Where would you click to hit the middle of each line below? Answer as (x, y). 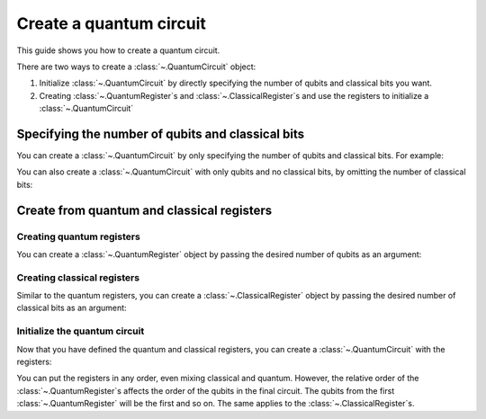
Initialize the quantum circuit (81, 331)
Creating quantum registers (79, 236)
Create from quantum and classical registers (144, 210)
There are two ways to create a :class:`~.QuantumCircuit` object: (136, 67)
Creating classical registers (78, 277)
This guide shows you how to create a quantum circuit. (118, 50)
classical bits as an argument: (72, 308)
